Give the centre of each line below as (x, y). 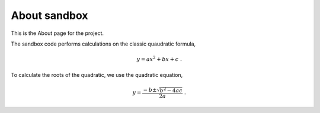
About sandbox (49, 15)
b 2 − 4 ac (171, 90)
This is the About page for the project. (57, 33)
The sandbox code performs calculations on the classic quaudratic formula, (103, 44)
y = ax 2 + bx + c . (159, 59)
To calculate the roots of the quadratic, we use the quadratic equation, (97, 75)
